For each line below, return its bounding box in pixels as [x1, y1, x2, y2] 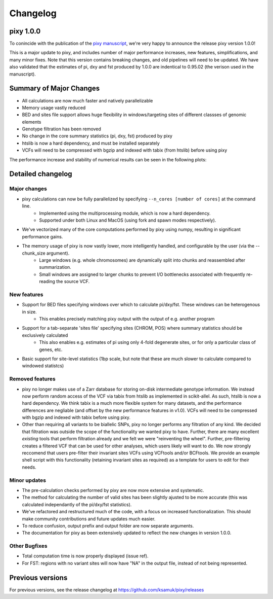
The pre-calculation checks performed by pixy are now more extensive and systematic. [22, 487, 204, 493]
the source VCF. [56, 278, 90, 285]
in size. [22, 308, 37, 314]
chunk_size [22, 250, 45, 256]
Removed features [9, 375, 56, 382]
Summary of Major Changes [9, 84, 100, 93]
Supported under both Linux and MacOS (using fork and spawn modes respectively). [39, 217, 216, 223]
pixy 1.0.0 [9, 27, 41, 36]
